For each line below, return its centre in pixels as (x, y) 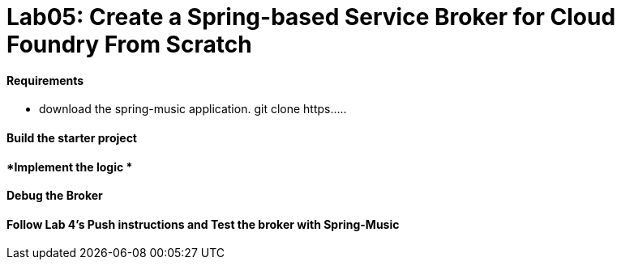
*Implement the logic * (70, 167)
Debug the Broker (55, 196)
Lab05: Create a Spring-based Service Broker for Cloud (311, 17)
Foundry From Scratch (129, 44)
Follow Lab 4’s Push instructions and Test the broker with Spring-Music (203, 224)
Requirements (45, 80)
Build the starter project (72, 137)
